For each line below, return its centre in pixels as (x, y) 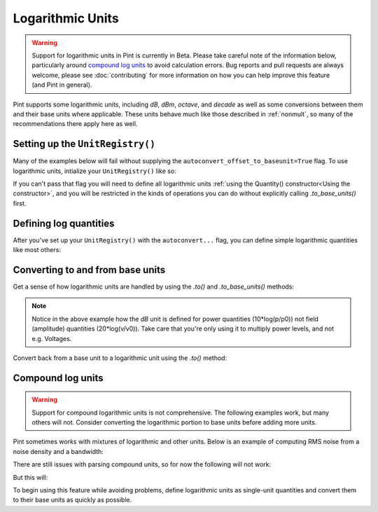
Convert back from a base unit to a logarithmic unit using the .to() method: (120, 358)
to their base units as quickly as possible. (72, 500)
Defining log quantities (64, 223)
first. (20, 203)
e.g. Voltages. (52, 338)
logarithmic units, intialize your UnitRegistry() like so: (94, 171)
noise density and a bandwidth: (58, 451)
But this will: (30, 477)
